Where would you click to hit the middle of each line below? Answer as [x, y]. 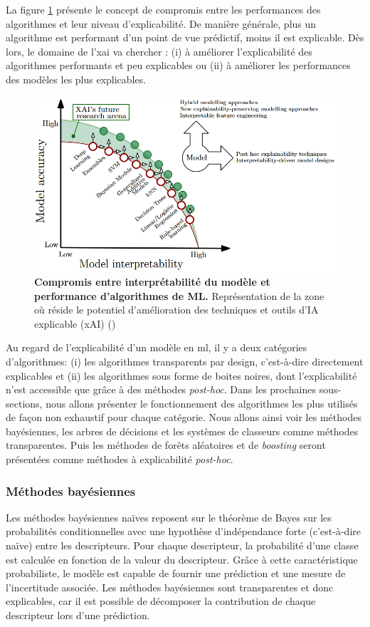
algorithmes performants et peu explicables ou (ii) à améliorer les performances [178, 65]
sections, [24, 403]
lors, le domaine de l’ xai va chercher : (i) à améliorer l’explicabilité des [159, 51]
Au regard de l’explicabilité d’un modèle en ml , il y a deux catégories [157, 347]
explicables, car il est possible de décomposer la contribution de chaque [161, 601]
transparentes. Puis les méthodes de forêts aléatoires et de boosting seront [166, 445]
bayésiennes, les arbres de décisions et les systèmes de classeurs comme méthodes [182, 431]
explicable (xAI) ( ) [75, 323]
